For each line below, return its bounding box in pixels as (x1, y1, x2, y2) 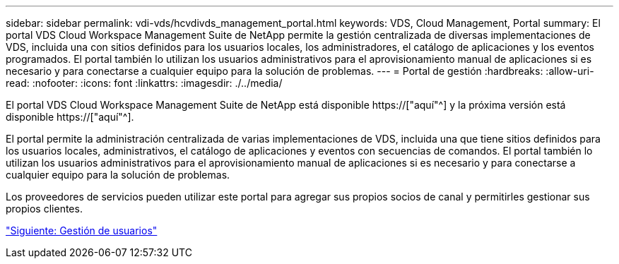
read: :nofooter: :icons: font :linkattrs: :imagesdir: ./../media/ (6, 77, 283, 89)
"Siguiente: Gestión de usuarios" (6, 224, 158, 236)
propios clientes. (6, 203, 83, 215)
